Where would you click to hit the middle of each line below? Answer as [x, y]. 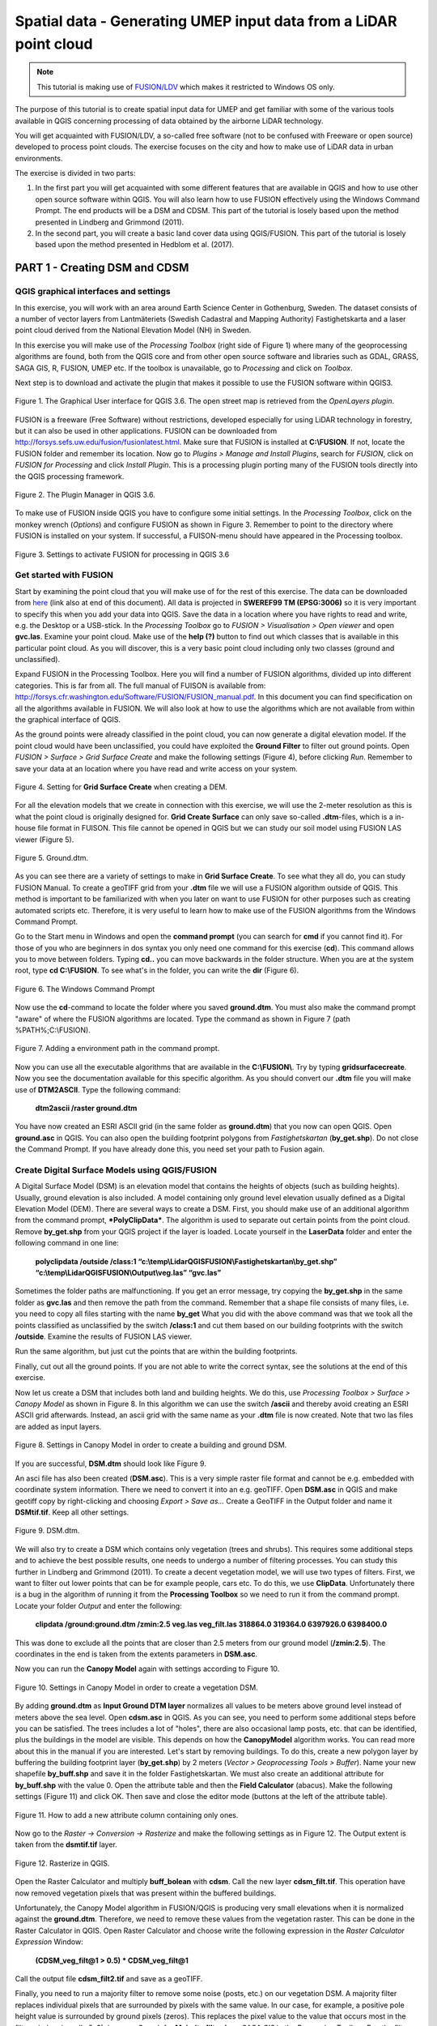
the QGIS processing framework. [70, 476]
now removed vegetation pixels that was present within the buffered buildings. [146, 1893]
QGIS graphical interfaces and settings [93, 292]
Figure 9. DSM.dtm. [47, 1531]
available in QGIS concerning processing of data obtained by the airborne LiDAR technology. [169, 121]
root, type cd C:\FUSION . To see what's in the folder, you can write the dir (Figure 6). [157, 970]
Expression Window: [49, 1942]
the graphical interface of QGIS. [68, 720]
